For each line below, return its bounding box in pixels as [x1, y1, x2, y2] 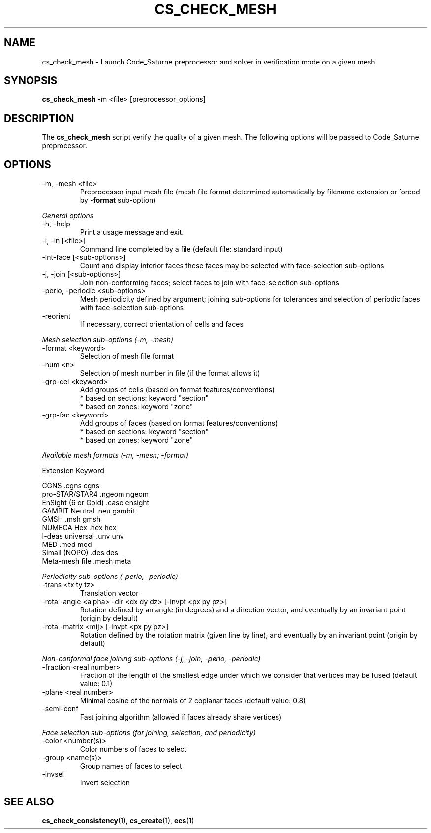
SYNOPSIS [4, 74, 58, 87]
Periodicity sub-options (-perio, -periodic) [42, 572, 178, 581]
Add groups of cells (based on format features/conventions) [80, 385, 275, 394]
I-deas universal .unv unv [42, 532, 124, 541]
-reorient [42, 312, 71, 320]
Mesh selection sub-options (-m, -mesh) [42, 335, 174, 344]
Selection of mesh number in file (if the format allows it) [80, 369, 260, 378]
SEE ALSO [4, 795, 54, 808]
